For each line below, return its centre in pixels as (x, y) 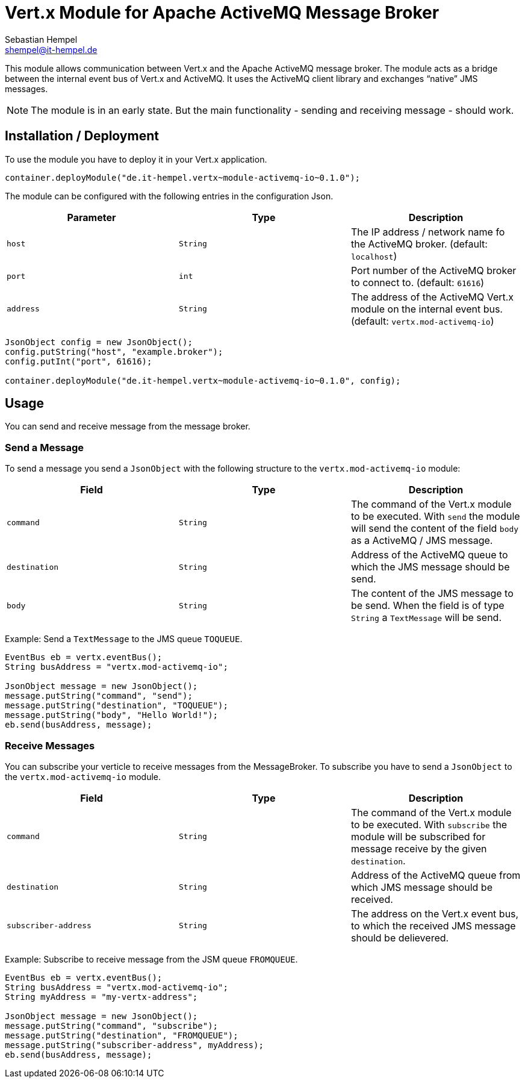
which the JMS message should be (430, 567)
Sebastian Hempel (41, 39)
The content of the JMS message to (432, 594)
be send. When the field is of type (427, 606)
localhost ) (374, 256)
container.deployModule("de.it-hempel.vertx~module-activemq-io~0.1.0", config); (203, 380)
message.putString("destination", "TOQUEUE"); (116, 706)
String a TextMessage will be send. (426, 618)
